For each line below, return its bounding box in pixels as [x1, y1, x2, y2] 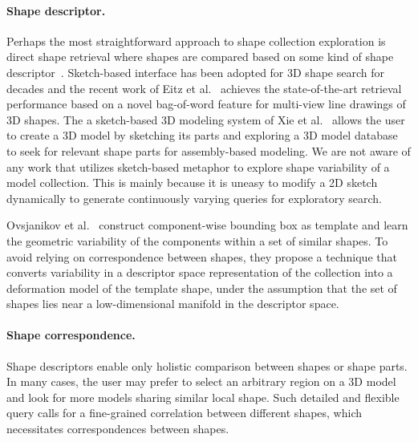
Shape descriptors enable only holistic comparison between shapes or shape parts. [6, 357, 408, 374]
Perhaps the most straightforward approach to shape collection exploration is [6, 32, 386, 49]
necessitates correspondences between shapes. [6, 420, 229, 437]
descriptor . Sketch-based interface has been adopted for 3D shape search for [6, 63, 384, 80]
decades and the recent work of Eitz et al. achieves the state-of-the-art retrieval [6, 79, 402, 96]
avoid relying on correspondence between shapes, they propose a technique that [6, 248, 397, 265]
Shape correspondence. [6, 326, 136, 343]
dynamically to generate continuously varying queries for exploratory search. [6, 189, 382, 206]
